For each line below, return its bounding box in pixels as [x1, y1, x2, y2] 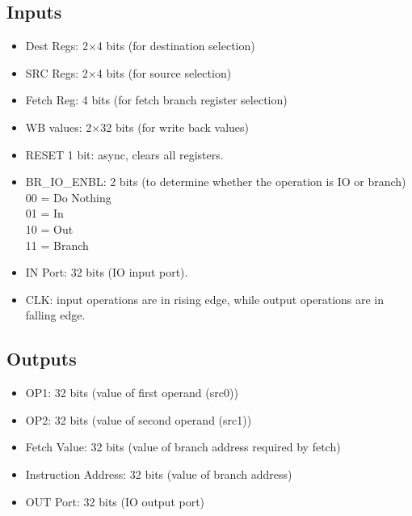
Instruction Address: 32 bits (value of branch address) [25, 465, 292, 482]
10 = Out [25, 220, 74, 237]
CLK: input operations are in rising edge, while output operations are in [25, 290, 385, 307]
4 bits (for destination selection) [96, 37, 255, 54]
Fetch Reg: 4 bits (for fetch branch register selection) [25, 91, 288, 108]
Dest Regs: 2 [25, 37, 88, 54]
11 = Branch [25, 236, 89, 253]
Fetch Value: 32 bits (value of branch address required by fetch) [25, 438, 341, 455]
